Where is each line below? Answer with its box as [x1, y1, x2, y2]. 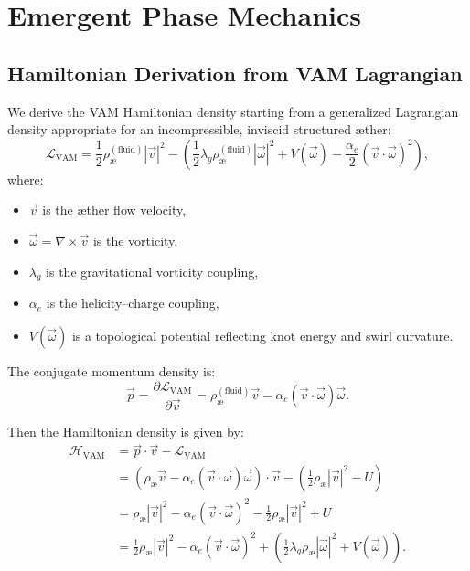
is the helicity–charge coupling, [46, 293, 219, 312]
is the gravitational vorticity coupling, [46, 261, 259, 280]
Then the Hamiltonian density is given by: [7, 421, 244, 440]
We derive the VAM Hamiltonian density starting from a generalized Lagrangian [7, 101, 459, 121]
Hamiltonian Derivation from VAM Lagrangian [7, 58, 463, 87]
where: [7, 169, 44, 188]
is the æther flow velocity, [42, 200, 187, 219]
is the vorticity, [92, 230, 178, 249]
